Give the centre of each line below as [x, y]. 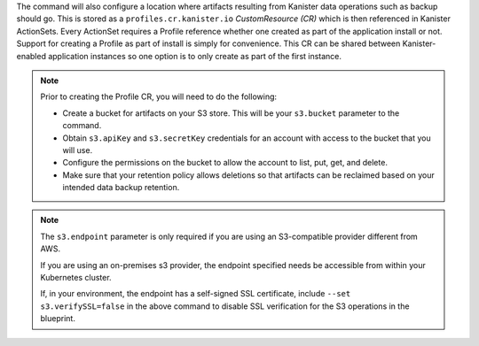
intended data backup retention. [121, 188]
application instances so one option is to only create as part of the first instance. [194, 56]
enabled [31, 56]
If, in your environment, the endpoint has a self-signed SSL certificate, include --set [196, 294]
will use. [78, 150]
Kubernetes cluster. [76, 278]
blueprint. [58, 319]
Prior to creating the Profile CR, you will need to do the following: [159, 96]
